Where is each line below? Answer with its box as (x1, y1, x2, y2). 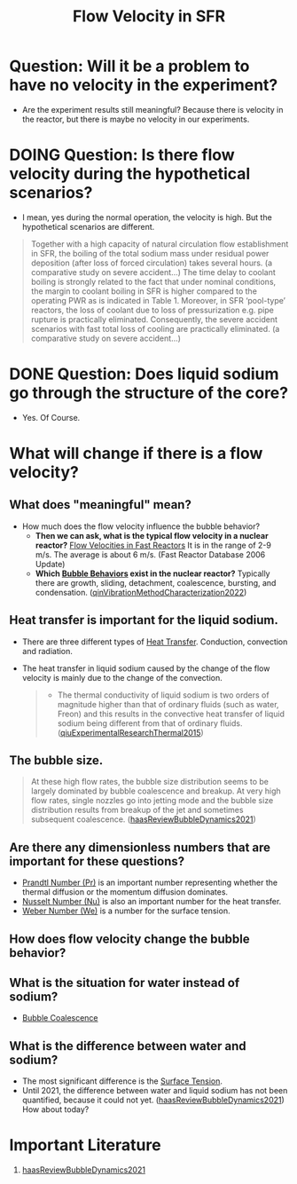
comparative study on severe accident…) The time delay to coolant (30, 266, 277, 277)
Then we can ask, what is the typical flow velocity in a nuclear (35, 530, 269, 541)
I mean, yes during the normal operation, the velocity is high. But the (21, 211, 272, 223)
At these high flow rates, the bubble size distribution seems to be (30, 777, 269, 787)
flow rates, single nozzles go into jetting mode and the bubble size (30, 795, 274, 806)
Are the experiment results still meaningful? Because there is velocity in (21, 104, 284, 114)
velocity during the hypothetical (9, 164, 251, 184)
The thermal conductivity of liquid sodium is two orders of (57, 690, 270, 700)
